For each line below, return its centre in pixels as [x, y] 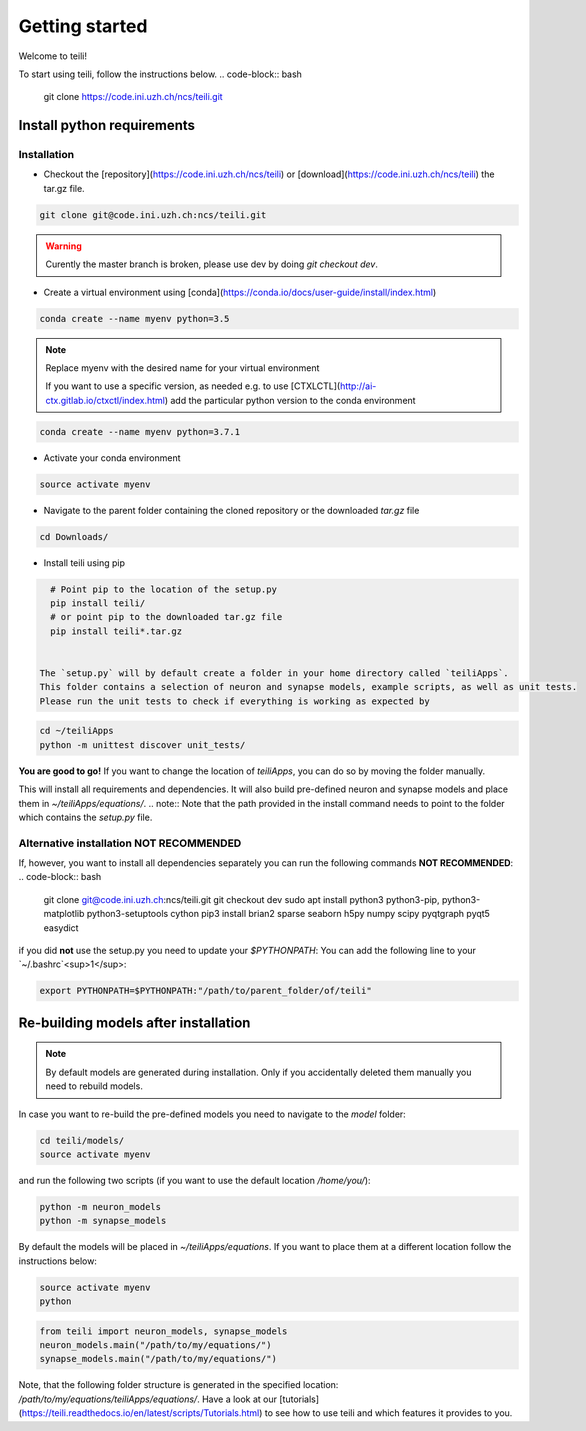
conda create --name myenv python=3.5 [134, 318]
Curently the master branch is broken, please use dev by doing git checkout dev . [212, 264]
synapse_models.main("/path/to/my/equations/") [158, 1359]
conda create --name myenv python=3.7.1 [139, 431]
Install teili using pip [84, 562]
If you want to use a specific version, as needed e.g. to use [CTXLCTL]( [193, 386]
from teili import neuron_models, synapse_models [163, 1331]
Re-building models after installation [134, 1022]
